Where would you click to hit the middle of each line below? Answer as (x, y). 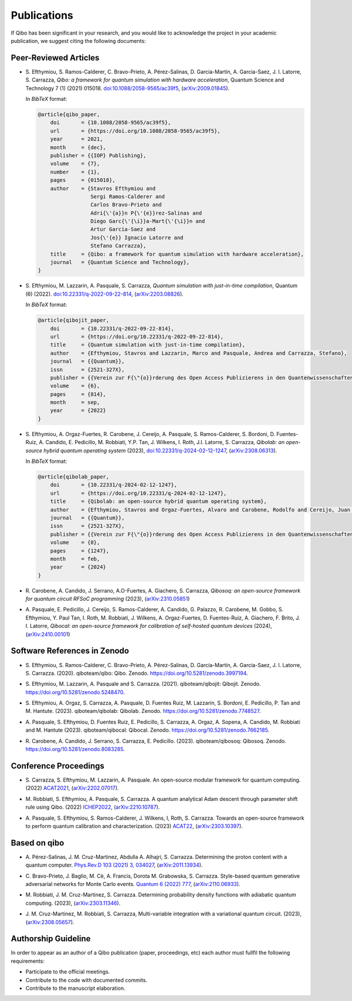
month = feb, (75, 559)
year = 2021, (77, 139)
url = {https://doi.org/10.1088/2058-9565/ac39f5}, (135, 131)
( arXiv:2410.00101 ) (48, 634)
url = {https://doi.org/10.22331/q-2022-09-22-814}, (137, 337)
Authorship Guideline (51, 939)
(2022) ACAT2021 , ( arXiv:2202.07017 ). (72, 788)
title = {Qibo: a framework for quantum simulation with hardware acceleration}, (177, 254)
